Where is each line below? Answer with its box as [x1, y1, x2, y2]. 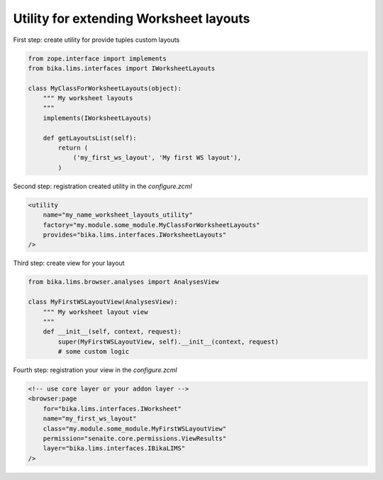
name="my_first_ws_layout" [43, 415, 138, 422]
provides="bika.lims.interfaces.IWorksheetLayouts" [43, 231, 227, 239]
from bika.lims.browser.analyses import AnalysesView [28, 278, 219, 286]
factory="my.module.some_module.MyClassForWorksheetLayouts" [43, 221, 260, 229]
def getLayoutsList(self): [43, 133, 138, 142]
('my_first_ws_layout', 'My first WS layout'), [72, 153, 242, 162]
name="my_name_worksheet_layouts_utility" [43, 211, 193, 219]
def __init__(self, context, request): [43, 327, 182, 336]
